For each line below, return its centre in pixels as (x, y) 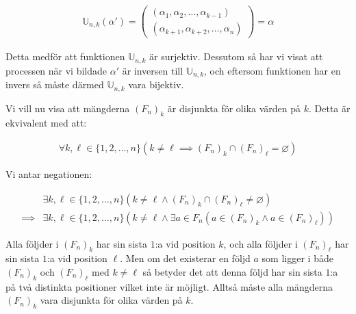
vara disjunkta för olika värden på (111, 300)
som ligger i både (297, 258)
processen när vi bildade (56, 70)
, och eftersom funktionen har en (272, 70)
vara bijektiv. (156, 84)
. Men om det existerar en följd (185, 258)
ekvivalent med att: (46, 123)
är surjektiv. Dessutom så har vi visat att (236, 56)
